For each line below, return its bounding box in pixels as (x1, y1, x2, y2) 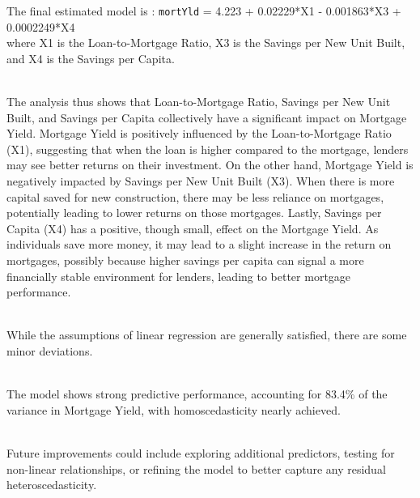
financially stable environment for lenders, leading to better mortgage (6, 267, 351, 284)
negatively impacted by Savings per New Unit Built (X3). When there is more (6, 172, 395, 189)
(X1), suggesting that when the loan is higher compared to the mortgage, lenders (6, 140, 409, 157)
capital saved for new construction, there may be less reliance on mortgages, (6, 188, 384, 205)
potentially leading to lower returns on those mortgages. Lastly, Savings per (6, 204, 382, 221)
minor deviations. (6, 342, 93, 359)
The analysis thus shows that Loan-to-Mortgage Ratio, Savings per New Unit (6, 93, 391, 110)
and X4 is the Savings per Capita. (6, 49, 175, 66)
